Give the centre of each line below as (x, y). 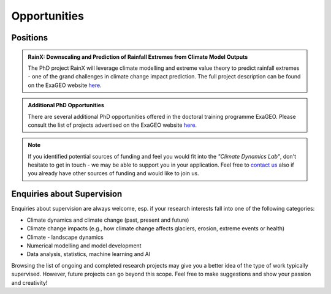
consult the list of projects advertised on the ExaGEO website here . (112, 125)
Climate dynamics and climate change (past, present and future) (108, 220)
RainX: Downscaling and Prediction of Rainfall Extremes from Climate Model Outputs (138, 57)
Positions (30, 38)
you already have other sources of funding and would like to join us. (113, 173)
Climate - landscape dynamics (65, 237)
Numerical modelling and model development (84, 246)
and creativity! (29, 282)
